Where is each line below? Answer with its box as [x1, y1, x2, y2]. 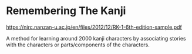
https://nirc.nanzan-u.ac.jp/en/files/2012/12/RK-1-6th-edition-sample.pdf [6, 23, 182, 31]
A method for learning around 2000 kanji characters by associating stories [6, 35, 186, 42]
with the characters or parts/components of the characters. [6, 41, 150, 48]
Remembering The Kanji [6, 4, 126, 18]
